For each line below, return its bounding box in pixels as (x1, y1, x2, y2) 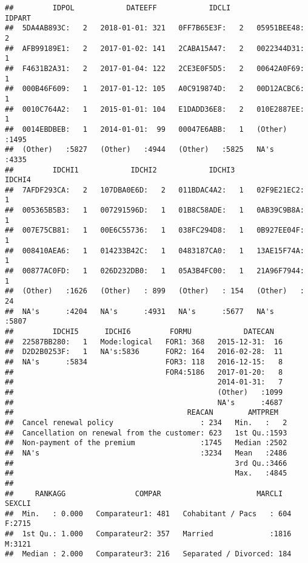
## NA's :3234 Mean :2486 (5, 448, 287, 457)
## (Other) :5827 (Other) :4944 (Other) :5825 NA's (5, 145, 274, 154)
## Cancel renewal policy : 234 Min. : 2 (5, 418, 287, 427)
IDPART (5, 13, 31, 22)
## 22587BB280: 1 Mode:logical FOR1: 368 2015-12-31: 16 (5, 337, 283, 346)
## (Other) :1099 (5, 387, 283, 397)
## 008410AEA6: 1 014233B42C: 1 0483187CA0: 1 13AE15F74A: (5, 246, 304, 255)
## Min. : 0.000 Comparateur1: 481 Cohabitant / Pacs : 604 (5, 509, 292, 518)
